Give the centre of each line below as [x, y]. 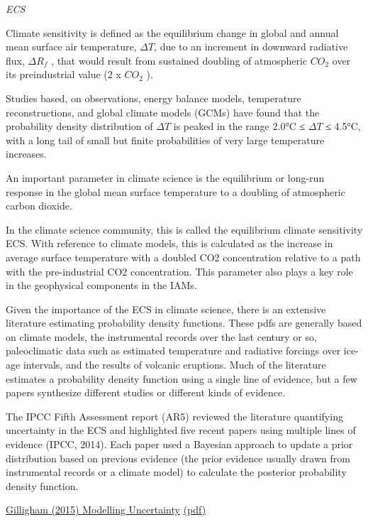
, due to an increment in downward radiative [251, 47]
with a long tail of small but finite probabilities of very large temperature [165, 140]
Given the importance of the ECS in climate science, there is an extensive [166, 309]
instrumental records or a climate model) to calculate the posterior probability [176, 472]
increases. [26, 154]
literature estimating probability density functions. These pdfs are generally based [184, 323]
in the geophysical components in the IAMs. [101, 285]
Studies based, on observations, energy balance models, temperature [154, 98]
